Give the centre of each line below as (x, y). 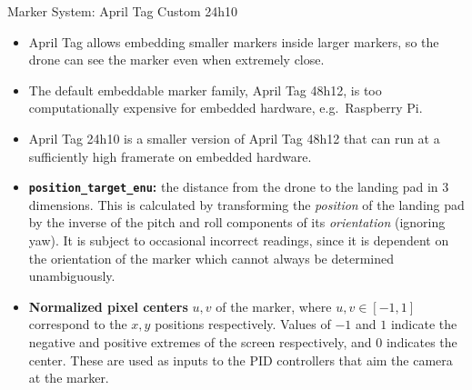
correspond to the (78, 324)
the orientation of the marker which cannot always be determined (211, 258)
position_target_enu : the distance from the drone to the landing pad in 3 (239, 187)
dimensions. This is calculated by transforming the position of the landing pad (246, 204)
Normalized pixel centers (108, 306)
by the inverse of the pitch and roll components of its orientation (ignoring (237, 222)
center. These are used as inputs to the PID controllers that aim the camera (241, 360)
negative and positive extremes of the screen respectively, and (200, 341)
